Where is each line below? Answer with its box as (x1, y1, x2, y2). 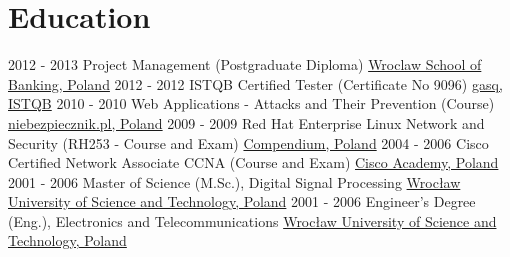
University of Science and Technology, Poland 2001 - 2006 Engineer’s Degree (8, 191, 476, 212)
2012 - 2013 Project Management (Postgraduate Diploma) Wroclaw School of (8, 54, 482, 75)
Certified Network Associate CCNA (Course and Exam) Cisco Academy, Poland (8, 152, 499, 173)
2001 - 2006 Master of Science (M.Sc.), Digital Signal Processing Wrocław (8, 171, 461, 192)
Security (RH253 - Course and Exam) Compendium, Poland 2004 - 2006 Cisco (8, 132, 489, 153)
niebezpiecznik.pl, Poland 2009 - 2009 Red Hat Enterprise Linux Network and (8, 112, 485, 133)
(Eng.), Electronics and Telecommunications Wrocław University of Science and (8, 210, 497, 231)
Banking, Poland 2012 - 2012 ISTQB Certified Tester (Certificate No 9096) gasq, (8, 73, 503, 94)
